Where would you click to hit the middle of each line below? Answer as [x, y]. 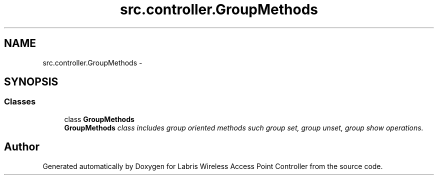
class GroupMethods [99, 119]
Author [22, 147]
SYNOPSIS [31, 82]
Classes [20, 102]
